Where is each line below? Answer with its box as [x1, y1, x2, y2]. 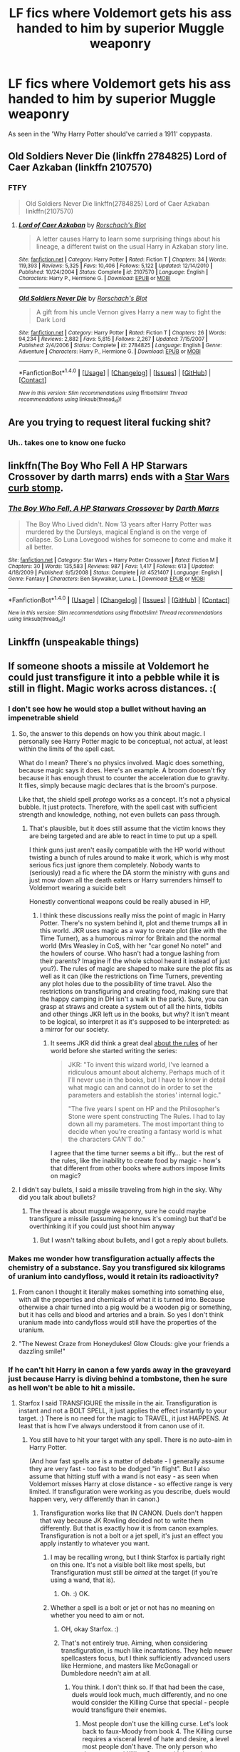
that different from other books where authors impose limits [50, 1163, 226, 1173]
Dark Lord [36, 315, 66, 324]
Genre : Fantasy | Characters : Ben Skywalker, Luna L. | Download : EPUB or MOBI [8, 575, 205, 582]
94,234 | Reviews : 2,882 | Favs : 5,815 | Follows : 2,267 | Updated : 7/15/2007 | [18, 335, 209, 342]
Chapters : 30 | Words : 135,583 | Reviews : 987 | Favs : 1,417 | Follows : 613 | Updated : [8, 562, 214, 569]
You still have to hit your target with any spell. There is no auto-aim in [28, 1435, 232, 1444]
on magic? [50, 1171, 81, 1180]
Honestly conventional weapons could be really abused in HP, [28, 897, 211, 905]
